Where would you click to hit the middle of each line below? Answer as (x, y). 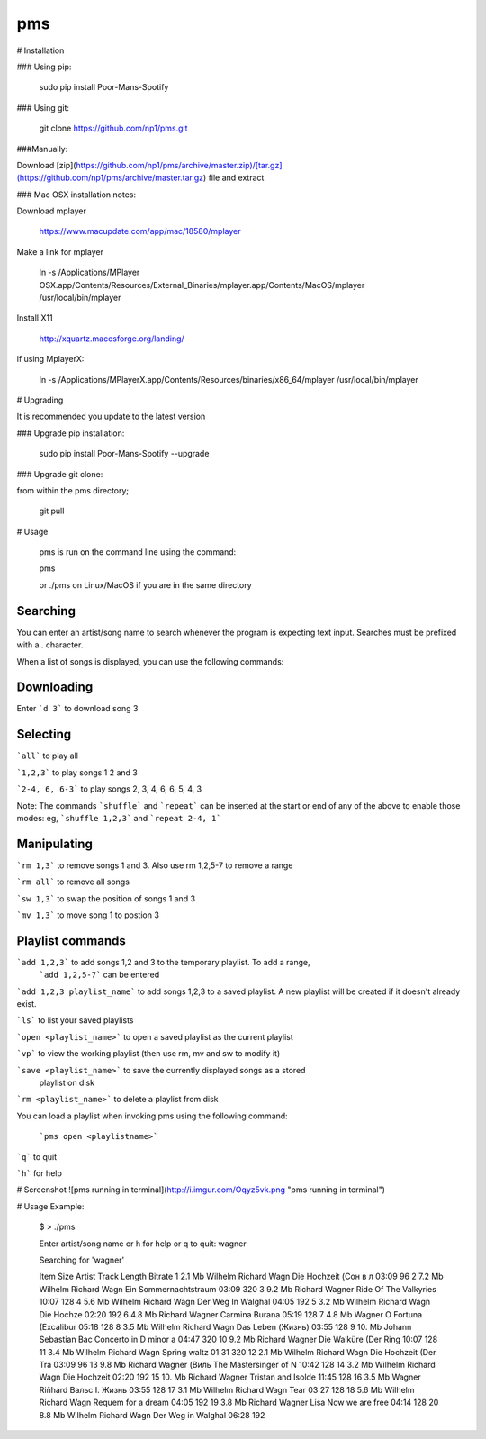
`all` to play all (47, 756)
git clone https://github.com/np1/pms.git (113, 128)
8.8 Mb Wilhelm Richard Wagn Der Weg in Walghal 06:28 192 (152, 1415)
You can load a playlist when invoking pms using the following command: (152, 1116)
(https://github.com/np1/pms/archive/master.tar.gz (110, 178)
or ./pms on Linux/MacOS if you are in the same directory (145, 584)
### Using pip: (44, 67)
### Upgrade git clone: (60, 474)
